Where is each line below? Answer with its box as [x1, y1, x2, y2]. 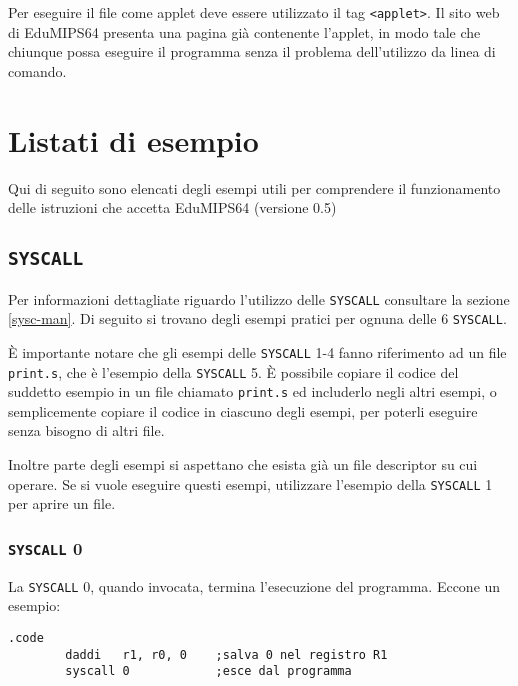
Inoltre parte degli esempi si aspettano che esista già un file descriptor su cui [8, 454, 478, 474]
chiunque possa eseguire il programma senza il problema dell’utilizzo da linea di [8, 41, 496, 62]
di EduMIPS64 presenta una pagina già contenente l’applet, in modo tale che [8, 21, 481, 42]
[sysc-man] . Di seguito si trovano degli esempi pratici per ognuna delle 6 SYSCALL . [8, 308, 507, 329]
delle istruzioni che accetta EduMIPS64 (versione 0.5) [8, 197, 337, 218]
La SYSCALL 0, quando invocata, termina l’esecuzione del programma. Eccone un [8, 575, 501, 596]
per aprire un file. [8, 493, 116, 514]
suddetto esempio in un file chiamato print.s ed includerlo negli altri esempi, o [8, 381, 497, 402]
